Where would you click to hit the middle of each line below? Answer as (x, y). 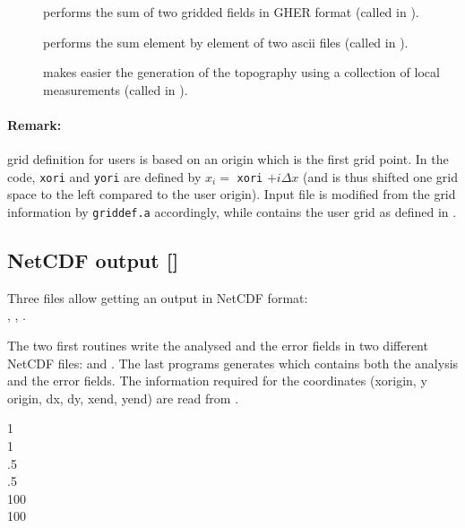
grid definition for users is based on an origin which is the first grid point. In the (228, 159)
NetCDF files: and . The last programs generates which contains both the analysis (233, 363)
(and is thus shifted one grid (380, 176)
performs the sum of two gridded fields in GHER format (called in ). (231, 12)
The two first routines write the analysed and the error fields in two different (218, 346)
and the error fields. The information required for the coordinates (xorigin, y (217, 381)
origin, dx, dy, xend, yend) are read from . (123, 398)
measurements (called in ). (116, 89)
